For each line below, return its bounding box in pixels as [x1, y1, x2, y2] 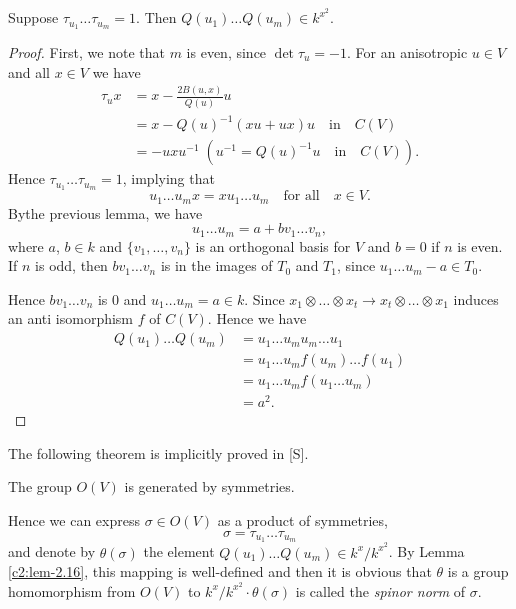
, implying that [122, 168, 215, 189]
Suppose [8, 7, 59, 28]
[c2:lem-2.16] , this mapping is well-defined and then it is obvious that [8, 561, 432, 582]
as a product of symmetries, [217, 510, 388, 531]
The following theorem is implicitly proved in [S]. [8, 442, 309, 463]
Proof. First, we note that [8, 41, 165, 62]
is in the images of [160, 255, 273, 276]
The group [8, 476, 72, 497]
